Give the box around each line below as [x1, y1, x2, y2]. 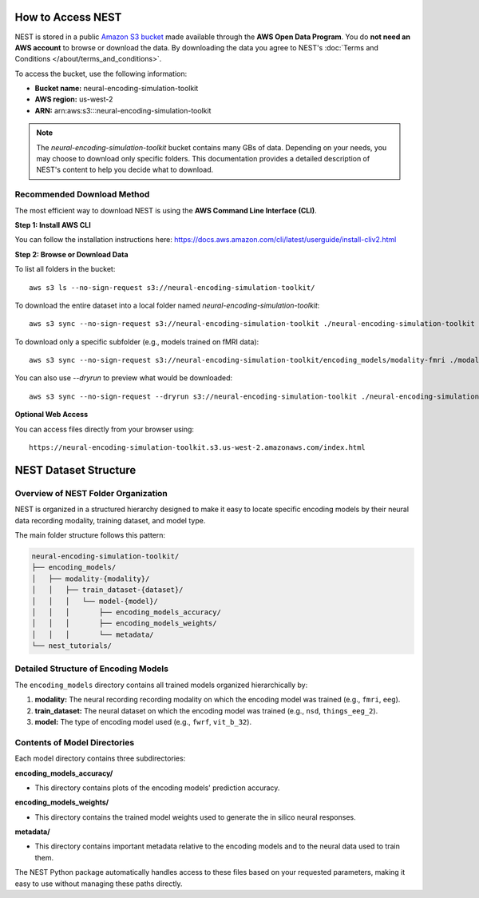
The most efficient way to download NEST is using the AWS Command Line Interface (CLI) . [14, 205, 317, 215]
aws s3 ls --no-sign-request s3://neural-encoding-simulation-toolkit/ [29, 283, 315, 292]
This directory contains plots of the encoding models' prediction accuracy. [34, 783, 280, 793]
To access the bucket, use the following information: [14, 69, 188, 78]
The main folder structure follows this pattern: [14, 530, 166, 539]
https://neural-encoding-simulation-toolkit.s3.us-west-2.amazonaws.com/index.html [29, 443, 366, 452]
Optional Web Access [14, 410, 89, 419]
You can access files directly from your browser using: [14, 424, 195, 434]
